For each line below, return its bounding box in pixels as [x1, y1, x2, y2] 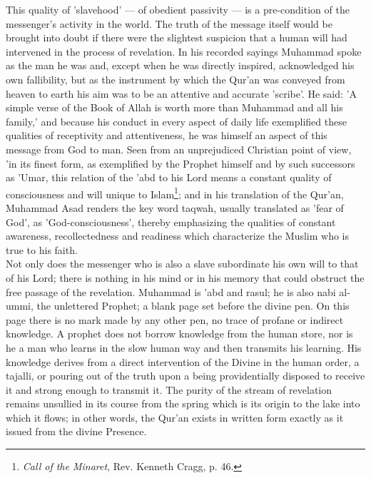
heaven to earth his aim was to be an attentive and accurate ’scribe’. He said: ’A [6, 86, 357, 101]
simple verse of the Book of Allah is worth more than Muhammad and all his [6, 100, 343, 115]
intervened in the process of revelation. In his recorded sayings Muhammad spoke [6, 44, 362, 59]
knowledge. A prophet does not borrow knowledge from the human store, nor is [6, 326, 353, 341]
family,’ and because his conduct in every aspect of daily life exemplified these [6, 113, 347, 128]
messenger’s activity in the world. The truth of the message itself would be [6, 16, 332, 31]
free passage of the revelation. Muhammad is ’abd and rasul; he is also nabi [6, 284, 336, 299]
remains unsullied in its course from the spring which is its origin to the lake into [6, 396, 360, 411]
